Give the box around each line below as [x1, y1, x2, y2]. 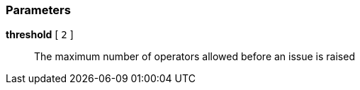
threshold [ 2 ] [6, 28, 74, 41]
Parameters [6, 3, 71, 17]
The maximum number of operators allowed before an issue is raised [34, 50, 355, 63]
